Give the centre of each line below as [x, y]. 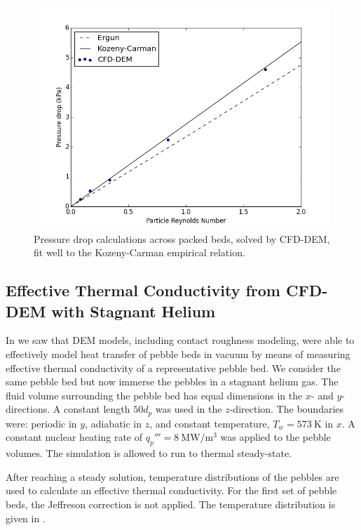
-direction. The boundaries [287, 409]
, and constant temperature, [210, 423]
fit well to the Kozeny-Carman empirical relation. [139, 252]
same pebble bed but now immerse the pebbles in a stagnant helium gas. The [172, 382]
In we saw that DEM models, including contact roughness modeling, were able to [180, 340]
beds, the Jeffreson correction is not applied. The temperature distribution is [171, 504]
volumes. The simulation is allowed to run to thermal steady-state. [149, 453]
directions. [28, 409]
